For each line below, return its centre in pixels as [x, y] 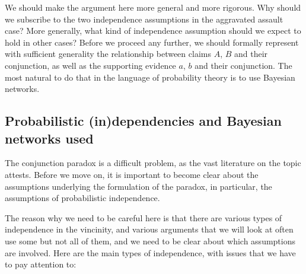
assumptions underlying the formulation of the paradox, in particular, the [138, 186]
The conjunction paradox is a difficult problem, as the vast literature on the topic [153, 163]
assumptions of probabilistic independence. [82, 198]
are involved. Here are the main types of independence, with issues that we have [150, 252]
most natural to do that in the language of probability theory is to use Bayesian [150, 77]
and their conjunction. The [243, 65]
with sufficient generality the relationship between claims [108, 54]
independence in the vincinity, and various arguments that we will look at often [149, 229]
